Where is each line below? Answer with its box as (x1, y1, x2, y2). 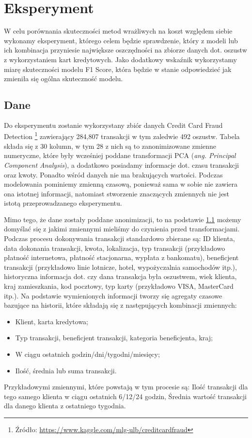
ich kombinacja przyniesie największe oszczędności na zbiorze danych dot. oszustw (4, 45, 247, 55)
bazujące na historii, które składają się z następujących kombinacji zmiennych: (4, 300, 237, 310)
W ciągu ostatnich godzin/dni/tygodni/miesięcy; (15, 349, 160, 359)
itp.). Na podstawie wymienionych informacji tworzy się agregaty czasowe (4, 290, 222, 300)
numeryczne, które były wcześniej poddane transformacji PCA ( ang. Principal (4, 150, 236, 160)
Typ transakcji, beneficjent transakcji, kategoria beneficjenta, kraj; (15, 333, 213, 343)
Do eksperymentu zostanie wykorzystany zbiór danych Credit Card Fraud (4, 120, 223, 130)
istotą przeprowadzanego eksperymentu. (4, 198, 122, 208)
